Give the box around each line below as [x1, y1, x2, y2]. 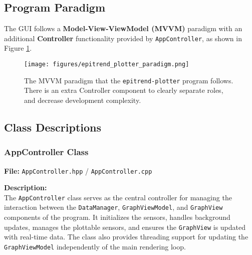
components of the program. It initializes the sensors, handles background [4, 212, 230, 222]
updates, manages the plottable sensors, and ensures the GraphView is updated [4, 221, 246, 232]
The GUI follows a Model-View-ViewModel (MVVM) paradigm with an [4, 23, 242, 34]
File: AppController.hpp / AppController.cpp [4, 165, 152, 176]
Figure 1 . [4, 43, 32, 53]
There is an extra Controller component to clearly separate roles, [24, 85, 223, 95]
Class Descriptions [4, 119, 102, 135]
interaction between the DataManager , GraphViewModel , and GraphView [4, 202, 223, 212]
